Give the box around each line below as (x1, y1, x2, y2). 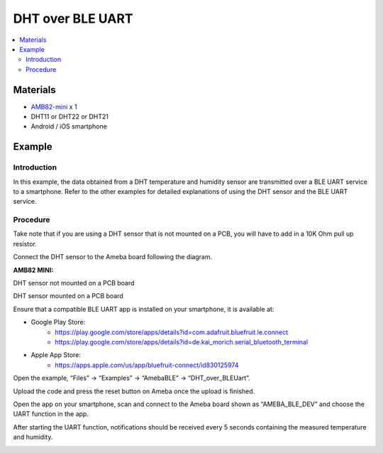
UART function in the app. (13, 410, 89, 418)
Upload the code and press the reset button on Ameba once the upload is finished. (13, 387, 255, 395)
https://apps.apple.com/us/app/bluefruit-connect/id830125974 (55, 361, 239, 369)
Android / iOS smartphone (30, 122, 108, 131)
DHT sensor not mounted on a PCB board (13, 279, 135, 288)
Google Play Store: (30, 318, 86, 327)
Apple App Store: (30, 351, 82, 359)
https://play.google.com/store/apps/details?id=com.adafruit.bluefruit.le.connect (55, 327, 289, 337)
